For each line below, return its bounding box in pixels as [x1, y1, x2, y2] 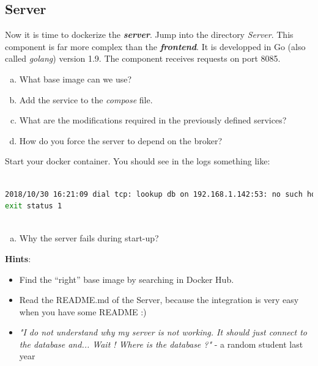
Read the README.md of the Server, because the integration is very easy [19, 293, 299, 306]
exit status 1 [5, 202, 62, 211]
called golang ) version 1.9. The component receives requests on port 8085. [5, 52, 281, 65]
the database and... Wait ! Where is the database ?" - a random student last [19, 337, 303, 350]
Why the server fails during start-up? [19, 232, 159, 244]
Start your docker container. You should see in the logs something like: [5, 155, 270, 167]
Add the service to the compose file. [19, 93, 153, 106]
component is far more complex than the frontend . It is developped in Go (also [5, 40, 306, 53]
